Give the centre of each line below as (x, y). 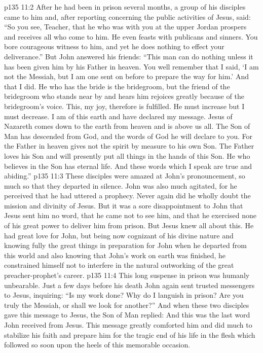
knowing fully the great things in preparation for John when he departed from (125, 245)
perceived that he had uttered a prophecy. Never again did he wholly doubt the (127, 196)
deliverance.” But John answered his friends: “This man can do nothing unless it (129, 56)
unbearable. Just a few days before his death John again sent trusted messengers (129, 285)
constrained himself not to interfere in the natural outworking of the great (119, 265)
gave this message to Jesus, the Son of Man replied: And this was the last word (127, 315)
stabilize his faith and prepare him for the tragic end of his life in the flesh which (130, 334)
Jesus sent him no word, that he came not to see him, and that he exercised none (130, 215)
